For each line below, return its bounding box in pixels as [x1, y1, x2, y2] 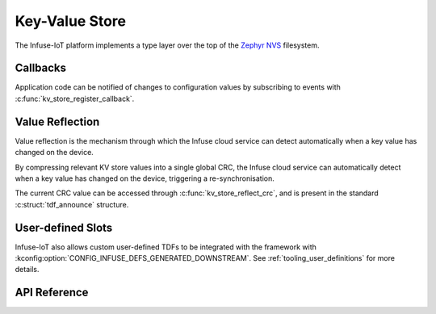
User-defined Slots [15, 220, 113, 234]
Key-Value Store [15, 12, 127, 30]
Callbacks [15, 61, 67, 75]
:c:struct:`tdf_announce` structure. [15, 199, 129, 209]
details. [15, 265, 40, 274]
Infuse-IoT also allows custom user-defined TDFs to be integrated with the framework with [15, 242, 317, 252]
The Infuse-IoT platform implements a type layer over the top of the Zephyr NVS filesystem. [15, 40, 320, 50]
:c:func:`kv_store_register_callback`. [15, 94, 135, 103]
